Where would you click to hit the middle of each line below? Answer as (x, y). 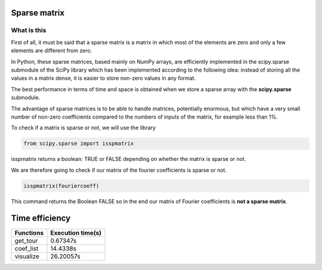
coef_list (27, 249)
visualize (27, 256)
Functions (29, 232)
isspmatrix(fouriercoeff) (61, 186)
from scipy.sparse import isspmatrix (79, 144)
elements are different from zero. (52, 51)
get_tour (26, 240)
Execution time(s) (76, 232)
